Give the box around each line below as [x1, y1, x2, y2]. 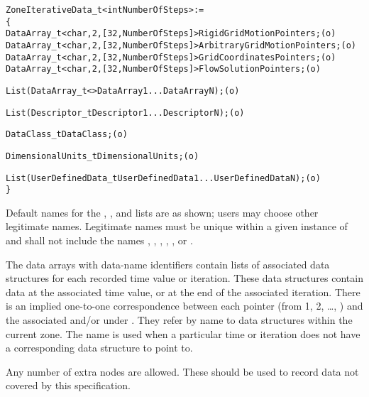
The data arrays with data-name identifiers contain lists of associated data [6, 256, 330, 271]
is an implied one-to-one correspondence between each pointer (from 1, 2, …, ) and [6, 298, 363, 313]
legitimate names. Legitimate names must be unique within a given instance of [6, 219, 348, 234]
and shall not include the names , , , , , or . [6, 233, 193, 248]
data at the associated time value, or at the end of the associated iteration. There [6, 284, 360, 299]
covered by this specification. [6, 378, 131, 393]
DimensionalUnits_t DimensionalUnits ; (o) [6, 151, 199, 161]
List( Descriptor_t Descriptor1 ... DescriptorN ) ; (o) [6, 107, 245, 118]
